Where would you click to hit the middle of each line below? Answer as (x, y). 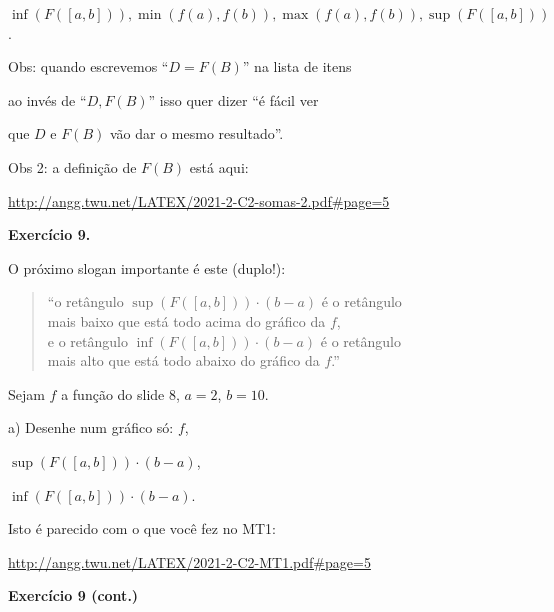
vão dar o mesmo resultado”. (196, 133)
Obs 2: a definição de (72, 166)
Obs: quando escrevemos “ (88, 66)
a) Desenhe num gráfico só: (91, 427)
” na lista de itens (297, 66)
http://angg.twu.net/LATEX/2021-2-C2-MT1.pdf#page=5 (189, 561)
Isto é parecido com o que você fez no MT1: (142, 528)
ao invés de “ (47, 99)
